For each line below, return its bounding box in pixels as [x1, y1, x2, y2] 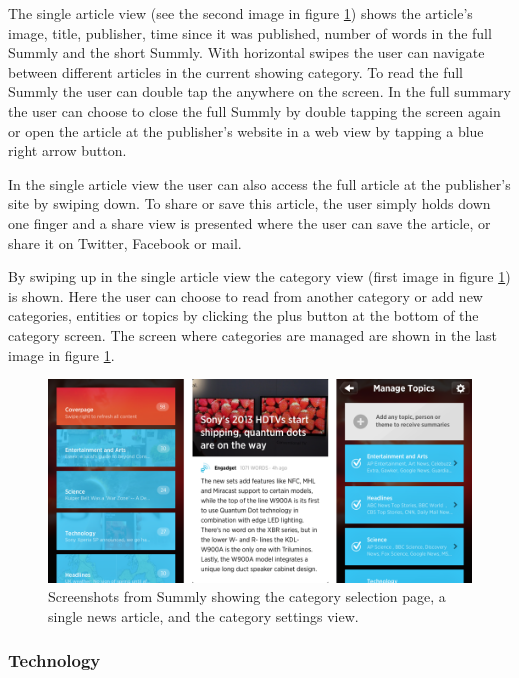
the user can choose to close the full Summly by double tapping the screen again [8, 100, 501, 121]
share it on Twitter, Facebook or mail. [8, 232, 242, 253]
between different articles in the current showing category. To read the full [8, 61, 463, 82]
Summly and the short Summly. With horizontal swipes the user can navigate [8, 42, 485, 63]
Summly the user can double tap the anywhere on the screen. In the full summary [8, 81, 511, 102]
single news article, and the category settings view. [48, 605, 359, 626]
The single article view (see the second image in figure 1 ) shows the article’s [8, 3, 473, 23]
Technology [8, 648, 101, 673]
